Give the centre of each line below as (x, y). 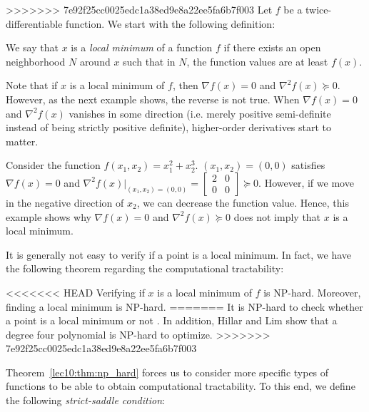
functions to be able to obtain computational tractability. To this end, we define (181, 386)
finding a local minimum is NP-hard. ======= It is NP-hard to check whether (184, 306)
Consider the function (53, 165)
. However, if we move (306, 182)
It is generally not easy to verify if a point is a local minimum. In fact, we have (179, 254)
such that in (149, 61)
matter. (22, 141)
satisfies (308, 165)
